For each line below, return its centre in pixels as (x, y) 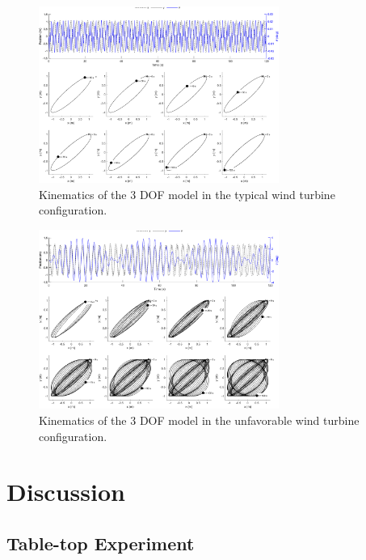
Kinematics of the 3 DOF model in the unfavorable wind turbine (199, 420)
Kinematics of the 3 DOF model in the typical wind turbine (187, 194)
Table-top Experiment (101, 543)
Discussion (66, 492)
